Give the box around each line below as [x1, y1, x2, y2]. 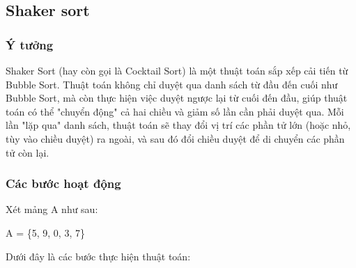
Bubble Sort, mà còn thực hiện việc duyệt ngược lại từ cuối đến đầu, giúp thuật [6, 90, 348, 105]
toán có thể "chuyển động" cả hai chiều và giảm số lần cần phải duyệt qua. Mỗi [6, 104, 344, 118]
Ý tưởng [6, 36, 54, 53]
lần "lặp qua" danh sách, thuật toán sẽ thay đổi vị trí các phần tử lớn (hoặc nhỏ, [6, 118, 351, 132]
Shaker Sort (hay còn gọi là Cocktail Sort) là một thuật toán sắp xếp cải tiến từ [6, 63, 348, 77]
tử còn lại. [6, 145, 49, 159]
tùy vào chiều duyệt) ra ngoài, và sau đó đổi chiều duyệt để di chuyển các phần [6, 131, 345, 145]
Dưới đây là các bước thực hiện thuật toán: [6, 249, 191, 263]
